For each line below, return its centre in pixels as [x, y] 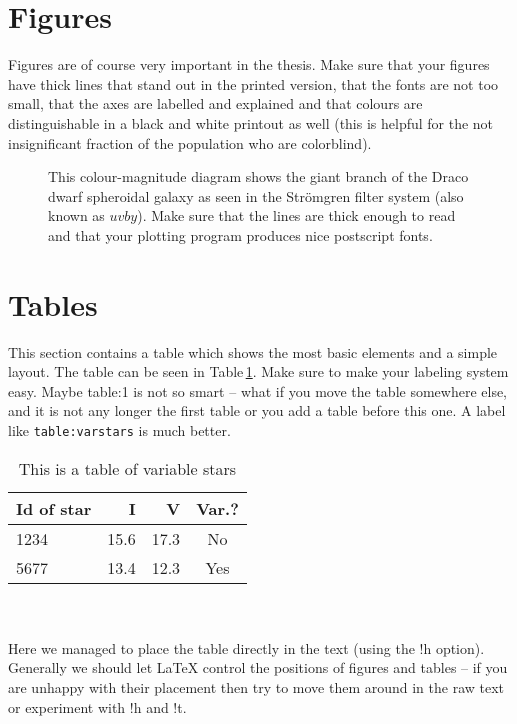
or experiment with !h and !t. [97, 706]
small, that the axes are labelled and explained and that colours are [215, 103]
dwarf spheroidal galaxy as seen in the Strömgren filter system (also [256, 195]
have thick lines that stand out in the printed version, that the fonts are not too [253, 83]
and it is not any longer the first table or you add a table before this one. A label [257, 410]
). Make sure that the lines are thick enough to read [296, 215]
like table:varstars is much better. [119, 429]
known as [76, 215]
